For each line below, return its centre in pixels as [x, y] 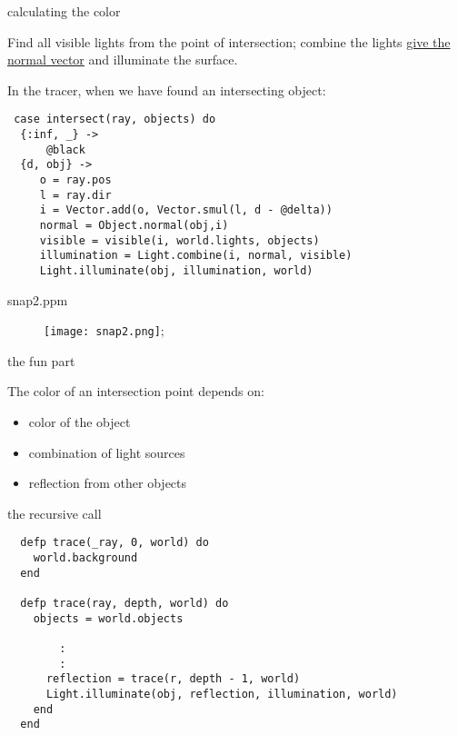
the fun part [41, 360]
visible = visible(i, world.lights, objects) [179, 240]
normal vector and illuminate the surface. [123, 60]
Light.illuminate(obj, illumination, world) [176, 270]
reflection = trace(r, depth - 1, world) [173, 679]
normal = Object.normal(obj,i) [134, 225]
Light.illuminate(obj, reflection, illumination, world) [222, 694]
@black [65, 149]
